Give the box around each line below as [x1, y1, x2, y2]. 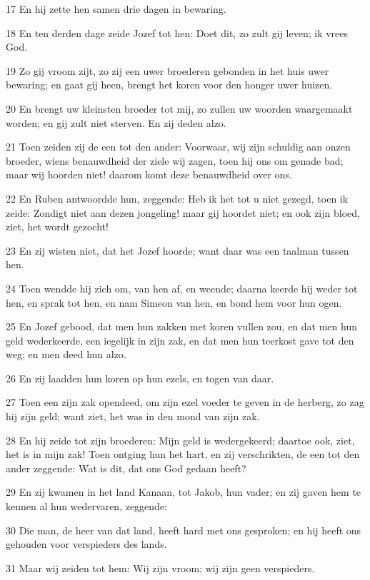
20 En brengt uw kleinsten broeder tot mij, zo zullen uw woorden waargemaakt [6, 101, 353, 116]
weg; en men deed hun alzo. [6, 347, 126, 362]
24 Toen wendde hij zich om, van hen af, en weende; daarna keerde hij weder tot [6, 280, 358, 295]
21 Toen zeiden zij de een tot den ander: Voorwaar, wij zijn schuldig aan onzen [6, 139, 351, 154]
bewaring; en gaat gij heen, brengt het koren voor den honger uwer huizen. [6, 77, 333, 92]
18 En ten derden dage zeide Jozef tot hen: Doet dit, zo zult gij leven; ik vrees [6, 25, 349, 40]
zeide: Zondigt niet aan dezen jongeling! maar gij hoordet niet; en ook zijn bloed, [6, 205, 360, 220]
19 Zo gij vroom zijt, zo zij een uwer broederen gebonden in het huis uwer [6, 63, 329, 78]
